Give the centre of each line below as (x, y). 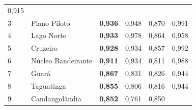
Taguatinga (48, 85)
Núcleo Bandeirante (62, 61)
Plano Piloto (50, 23)
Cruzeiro (44, 48)
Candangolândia (56, 98)
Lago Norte (48, 35)
